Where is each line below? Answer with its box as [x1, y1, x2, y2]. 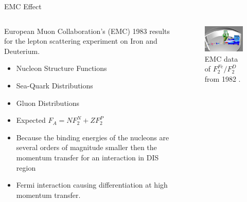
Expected [16, 115, 46, 125]
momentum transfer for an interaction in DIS [16, 152, 159, 162]
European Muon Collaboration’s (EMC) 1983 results [4, 25, 170, 36]
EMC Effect [4, 1, 42, 11]
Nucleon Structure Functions [16, 63, 107, 74]
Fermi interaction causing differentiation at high [16, 179, 168, 190]
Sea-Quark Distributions [16, 80, 93, 90]
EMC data [204, 53, 238, 64]
